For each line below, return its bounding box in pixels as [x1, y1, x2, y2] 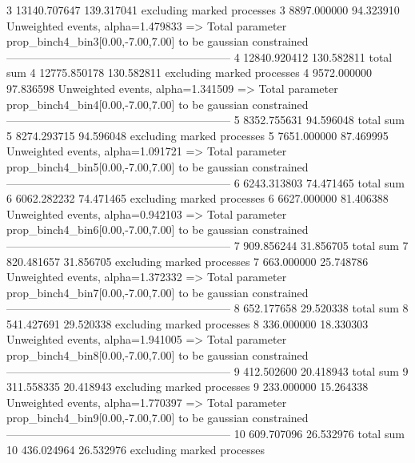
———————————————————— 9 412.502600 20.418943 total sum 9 [6, 362, 409, 379]
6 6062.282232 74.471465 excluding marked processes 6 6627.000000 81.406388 [6, 190, 389, 207]
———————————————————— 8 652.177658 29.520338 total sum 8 [6, 300, 409, 316]
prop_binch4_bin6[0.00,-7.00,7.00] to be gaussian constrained [6, 221, 309, 238]
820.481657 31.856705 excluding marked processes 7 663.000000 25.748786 [6, 252, 369, 269]
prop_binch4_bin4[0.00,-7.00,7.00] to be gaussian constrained [6, 95, 309, 112]
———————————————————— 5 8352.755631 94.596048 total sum [6, 111, 405, 128]
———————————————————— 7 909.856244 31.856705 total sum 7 [6, 236, 409, 253]
